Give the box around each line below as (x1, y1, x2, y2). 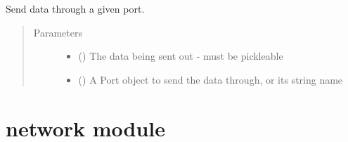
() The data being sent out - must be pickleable (78, 49, 283, 63)
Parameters (33, 25, 82, 39)
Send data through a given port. (6, 1, 145, 15)
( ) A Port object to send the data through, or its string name (78, 72, 343, 86)
